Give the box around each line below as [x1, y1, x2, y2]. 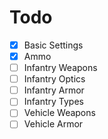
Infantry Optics [23, 73, 86, 85]
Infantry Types [23, 96, 84, 108]
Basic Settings [23, 39, 84, 51]
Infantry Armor [23, 84, 85, 96]
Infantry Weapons [23, 62, 98, 74]
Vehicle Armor [23, 118, 84, 130]
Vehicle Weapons [23, 107, 96, 119]
